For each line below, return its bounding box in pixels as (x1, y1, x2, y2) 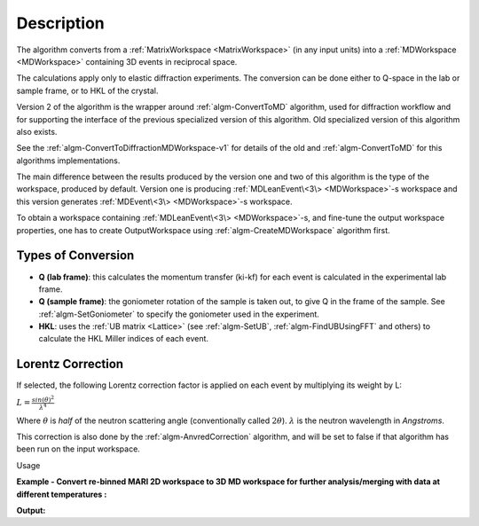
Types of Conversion (16, 248, 135, 263)
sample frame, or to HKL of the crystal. (16, 85, 159, 96)
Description (16, 13, 106, 33)
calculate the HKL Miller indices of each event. (38, 334, 208, 344)
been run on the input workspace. (16, 444, 141, 454)
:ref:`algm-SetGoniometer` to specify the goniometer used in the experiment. (38, 309, 319, 319)
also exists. (16, 126, 58, 137)
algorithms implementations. (16, 155, 121, 166)
